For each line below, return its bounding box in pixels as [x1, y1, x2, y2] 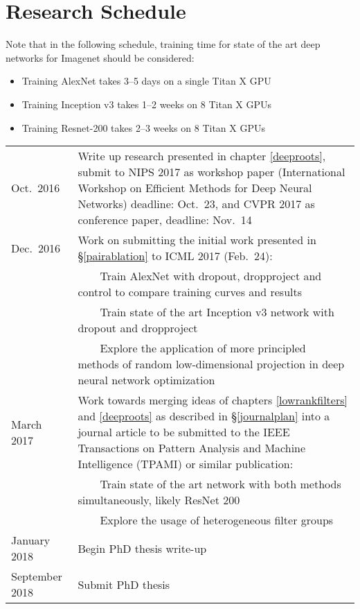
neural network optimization [78, 372, 215, 388]
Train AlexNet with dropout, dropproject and [100, 268, 322, 284]
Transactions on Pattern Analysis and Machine [78, 440, 306, 456]
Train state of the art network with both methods [100, 476, 341, 492]
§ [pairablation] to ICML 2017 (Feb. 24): [78, 248, 273, 264]
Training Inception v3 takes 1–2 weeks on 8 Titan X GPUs [21, 96, 272, 111]
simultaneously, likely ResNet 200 [78, 492, 240, 508]
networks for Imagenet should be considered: [6, 50, 195, 65]
